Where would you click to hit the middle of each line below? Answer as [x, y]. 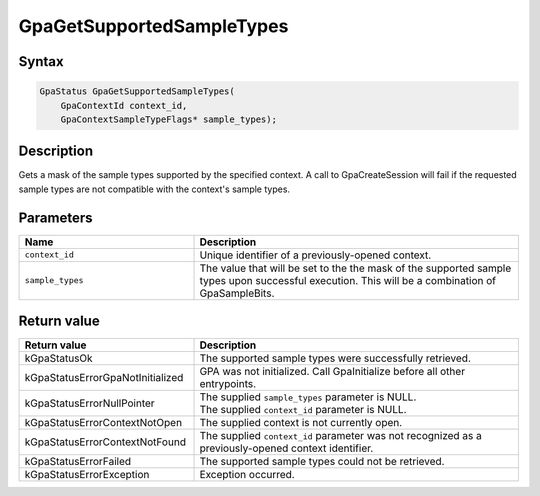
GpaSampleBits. [237, 293]
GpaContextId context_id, [124, 105]
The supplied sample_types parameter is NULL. [308, 397]
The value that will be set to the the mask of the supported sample [355, 268]
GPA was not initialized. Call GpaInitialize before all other [332, 372]
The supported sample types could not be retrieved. [322, 462]
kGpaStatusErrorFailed [78, 462]
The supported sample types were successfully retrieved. [335, 358]
